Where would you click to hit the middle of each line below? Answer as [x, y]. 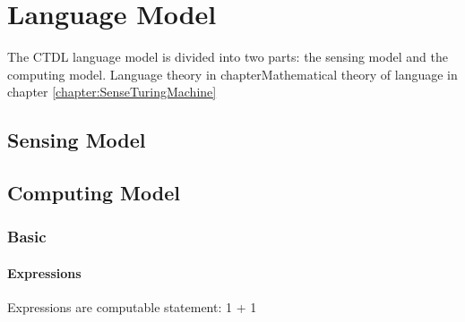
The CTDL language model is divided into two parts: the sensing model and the [228, 57]
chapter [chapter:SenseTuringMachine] [112, 92]
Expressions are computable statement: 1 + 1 [132, 307]
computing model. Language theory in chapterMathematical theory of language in [232, 74]
